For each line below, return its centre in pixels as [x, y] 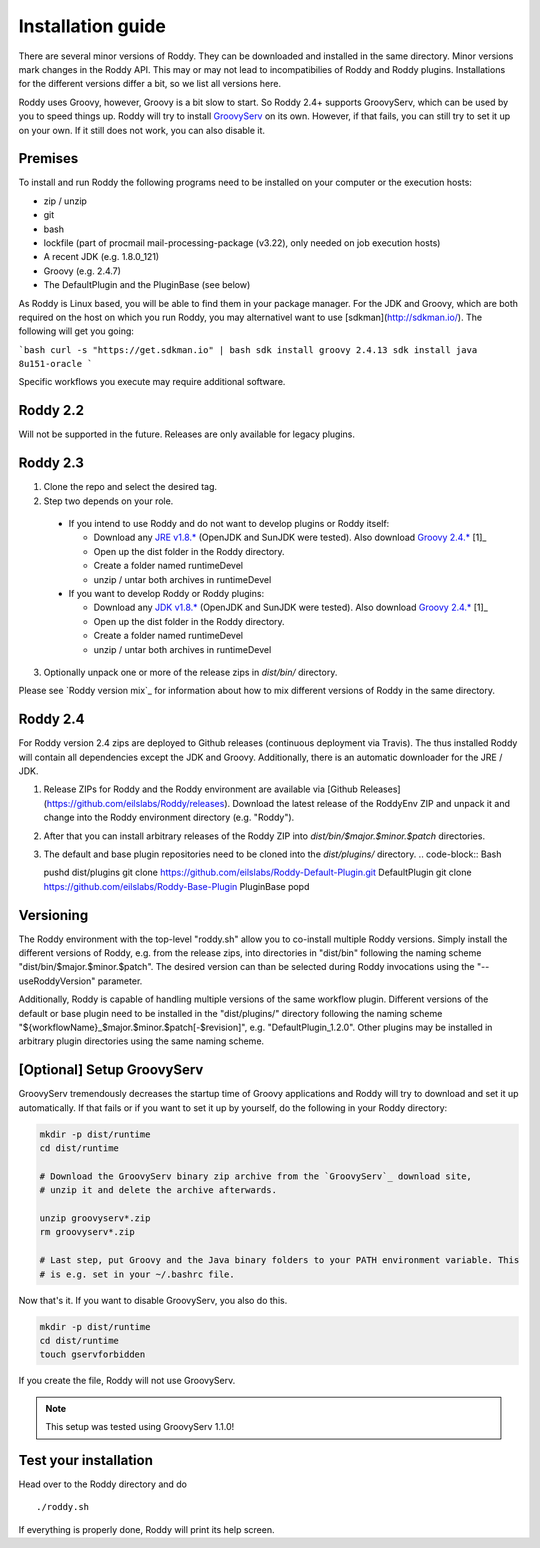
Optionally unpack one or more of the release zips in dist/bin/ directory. [190, 672]
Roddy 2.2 [51, 410]
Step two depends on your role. [108, 501]
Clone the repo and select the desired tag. [130, 487]
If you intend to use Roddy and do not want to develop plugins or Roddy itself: [229, 524]
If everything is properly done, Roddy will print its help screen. [146, 1529]
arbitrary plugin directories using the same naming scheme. [141, 1041]
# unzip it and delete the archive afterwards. [158, 1190]
